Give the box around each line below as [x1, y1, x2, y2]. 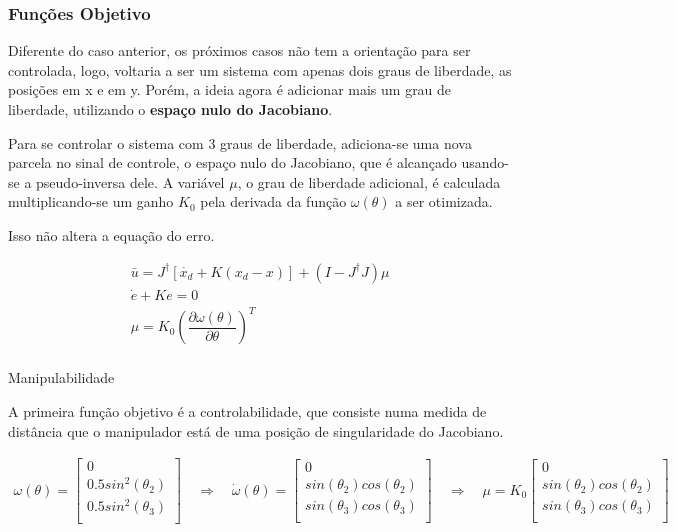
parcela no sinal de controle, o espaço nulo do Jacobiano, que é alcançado [8, 152, 457, 173]
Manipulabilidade [8, 367, 115, 388]
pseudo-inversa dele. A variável [36, 171, 225, 192]
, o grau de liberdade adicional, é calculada [237, 171, 501, 192]
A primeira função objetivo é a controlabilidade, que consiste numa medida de [8, 401, 487, 421]
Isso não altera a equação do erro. [8, 224, 215, 245]
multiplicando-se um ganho [8, 191, 174, 212]
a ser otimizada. [395, 191, 493, 212]
